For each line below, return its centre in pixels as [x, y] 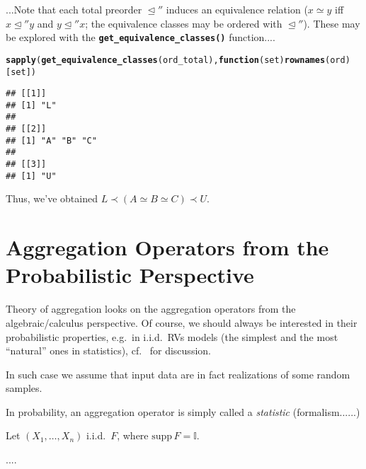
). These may [332, 23]
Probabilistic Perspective [130, 275]
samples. [24, 388]
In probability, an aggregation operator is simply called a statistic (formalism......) [183, 411]
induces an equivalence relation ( [237, 9]
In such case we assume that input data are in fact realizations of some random [178, 374]
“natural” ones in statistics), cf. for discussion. [108, 351]
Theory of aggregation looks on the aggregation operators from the [151, 309]
